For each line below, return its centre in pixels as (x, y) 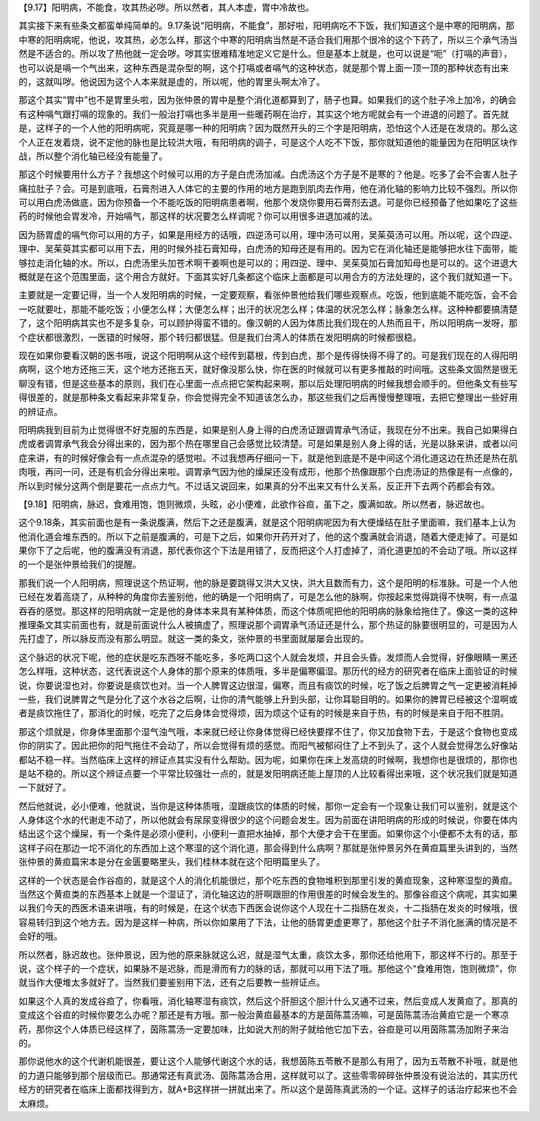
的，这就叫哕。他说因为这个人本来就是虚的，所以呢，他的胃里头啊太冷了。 (171, 81)
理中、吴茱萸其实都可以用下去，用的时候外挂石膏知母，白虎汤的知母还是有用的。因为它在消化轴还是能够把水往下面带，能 (268, 249)
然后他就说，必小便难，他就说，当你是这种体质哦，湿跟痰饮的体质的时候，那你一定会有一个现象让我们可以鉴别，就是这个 (268, 806)
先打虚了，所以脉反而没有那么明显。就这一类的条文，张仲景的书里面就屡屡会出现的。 (193, 639)
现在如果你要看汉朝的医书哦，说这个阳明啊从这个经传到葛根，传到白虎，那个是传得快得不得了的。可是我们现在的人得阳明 (268, 355)
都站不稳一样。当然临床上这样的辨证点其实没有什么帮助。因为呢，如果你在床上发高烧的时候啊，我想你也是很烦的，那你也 (268, 759)
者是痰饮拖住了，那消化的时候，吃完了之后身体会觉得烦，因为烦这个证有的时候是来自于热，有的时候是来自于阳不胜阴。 (263, 713)
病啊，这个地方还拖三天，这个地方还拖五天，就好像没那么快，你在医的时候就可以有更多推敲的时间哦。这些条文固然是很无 (268, 369)
